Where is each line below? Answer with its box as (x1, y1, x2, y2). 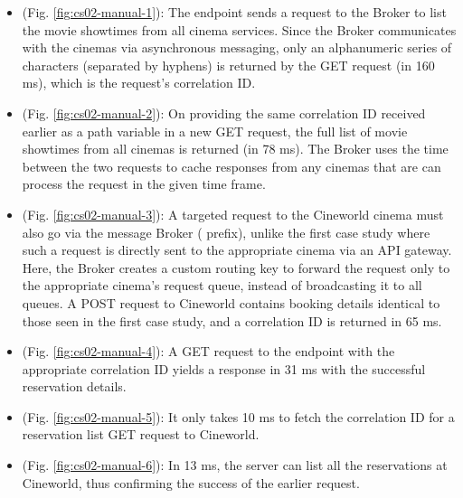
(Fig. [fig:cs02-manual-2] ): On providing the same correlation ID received (22, 103, 426, 122)
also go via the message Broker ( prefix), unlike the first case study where (22, 222, 430, 241)
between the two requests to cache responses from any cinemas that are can (22, 156, 441, 175)
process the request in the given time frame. (22, 174, 266, 193)
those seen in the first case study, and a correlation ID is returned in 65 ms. (22, 311, 442, 330)
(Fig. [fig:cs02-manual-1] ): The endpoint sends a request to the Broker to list (22, 3, 447, 21)
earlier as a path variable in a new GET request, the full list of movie (22, 121, 408, 140)
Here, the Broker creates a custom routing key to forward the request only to (22, 258, 450, 277)
